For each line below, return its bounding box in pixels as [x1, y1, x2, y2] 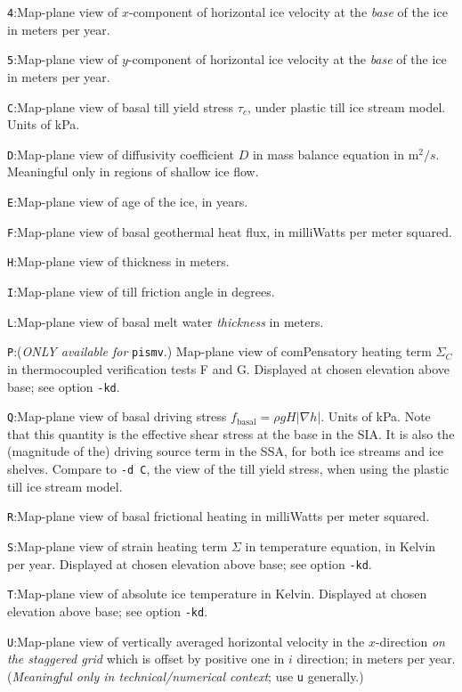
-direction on [375, 631, 445, 650]
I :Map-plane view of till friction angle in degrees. [7, 281, 275, 300]
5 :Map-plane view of [7, 50, 118, 69]
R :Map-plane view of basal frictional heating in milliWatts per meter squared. [7, 507, 430, 525]
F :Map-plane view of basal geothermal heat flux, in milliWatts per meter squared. [7, 222, 452, 240]
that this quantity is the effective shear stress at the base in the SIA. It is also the [7, 424, 455, 443]
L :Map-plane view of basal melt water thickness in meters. [7, 312, 324, 330]
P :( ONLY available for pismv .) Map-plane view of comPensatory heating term [7, 342, 432, 361]
